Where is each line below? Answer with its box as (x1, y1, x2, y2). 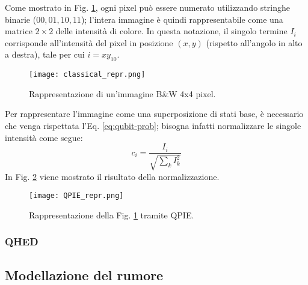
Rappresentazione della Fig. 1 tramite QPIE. (29, 208, 194, 221)
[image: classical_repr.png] (29, 70, 146, 79)
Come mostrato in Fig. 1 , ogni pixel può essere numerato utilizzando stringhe (5, 1, 290, 13)
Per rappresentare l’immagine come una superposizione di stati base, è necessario (5, 107, 304, 120)
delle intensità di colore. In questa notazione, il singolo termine (55, 25, 288, 37)
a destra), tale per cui (5, 48, 85, 61)
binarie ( (5, 13, 37, 25)
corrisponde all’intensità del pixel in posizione (5, 36, 173, 49)
